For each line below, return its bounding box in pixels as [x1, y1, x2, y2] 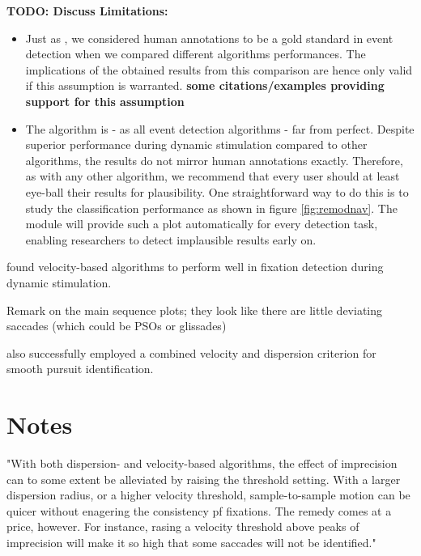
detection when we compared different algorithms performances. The [25, 45, 366, 62]
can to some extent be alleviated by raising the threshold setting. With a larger [6, 470, 401, 487]
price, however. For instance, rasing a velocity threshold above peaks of [6, 518, 359, 535]
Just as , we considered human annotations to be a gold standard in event [25, 29, 393, 46]
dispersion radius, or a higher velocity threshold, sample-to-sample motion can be [6, 486, 410, 503]
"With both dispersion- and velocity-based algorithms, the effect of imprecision [6, 455, 398, 471]
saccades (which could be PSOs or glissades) [6, 317, 227, 334]
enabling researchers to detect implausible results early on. [25, 231, 317, 248]
